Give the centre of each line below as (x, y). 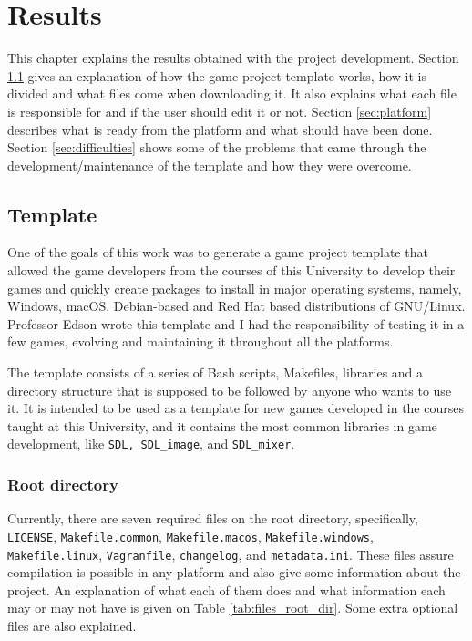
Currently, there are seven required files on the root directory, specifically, (213, 518)
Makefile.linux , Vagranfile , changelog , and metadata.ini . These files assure (231, 554)
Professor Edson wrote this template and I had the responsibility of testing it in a (236, 323)
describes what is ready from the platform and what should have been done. (220, 129)
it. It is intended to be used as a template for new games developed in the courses (236, 408)
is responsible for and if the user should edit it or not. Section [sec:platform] (220, 111)
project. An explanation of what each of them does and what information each (226, 589)
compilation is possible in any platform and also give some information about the (234, 572)
